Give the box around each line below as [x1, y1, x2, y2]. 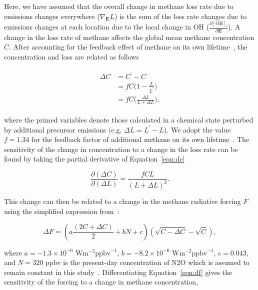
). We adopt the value [163, 124, 231, 134]
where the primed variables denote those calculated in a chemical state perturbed [4, 114, 253, 124]
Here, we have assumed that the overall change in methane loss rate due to [4, 1, 233, 11]
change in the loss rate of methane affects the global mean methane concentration [4, 31, 254, 42]
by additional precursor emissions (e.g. [4, 124, 122, 134]
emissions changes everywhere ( [4, 10, 100, 21]
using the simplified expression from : [4, 205, 119, 216]
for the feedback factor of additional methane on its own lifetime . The [31, 134, 249, 144]
